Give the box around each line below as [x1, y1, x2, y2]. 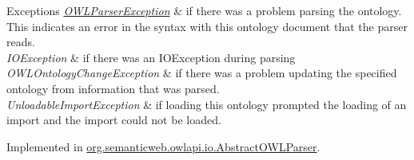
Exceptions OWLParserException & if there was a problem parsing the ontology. [6, 2, 402, 18]
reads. [6, 33, 35, 50]
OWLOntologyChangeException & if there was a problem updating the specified [6, 64, 397, 81]
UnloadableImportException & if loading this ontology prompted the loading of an [6, 96, 407, 112]
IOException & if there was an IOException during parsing [6, 49, 296, 65]
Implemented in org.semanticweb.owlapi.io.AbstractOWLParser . [6, 138, 320, 154]
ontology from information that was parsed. [6, 80, 220, 96]
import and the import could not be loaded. [6, 111, 221, 128]
